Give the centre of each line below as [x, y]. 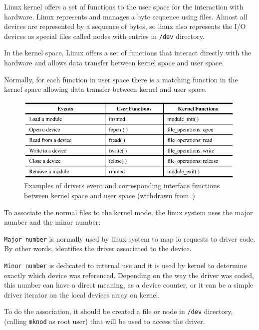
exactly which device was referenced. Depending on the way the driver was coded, [129, 275]
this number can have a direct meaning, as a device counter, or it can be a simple [129, 285]
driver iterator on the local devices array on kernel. [82, 294]
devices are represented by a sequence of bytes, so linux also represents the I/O [125, 26]
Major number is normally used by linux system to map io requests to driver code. [130, 238]
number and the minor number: [52, 222]
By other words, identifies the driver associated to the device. [98, 248]
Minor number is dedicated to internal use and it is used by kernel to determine [126, 265]
